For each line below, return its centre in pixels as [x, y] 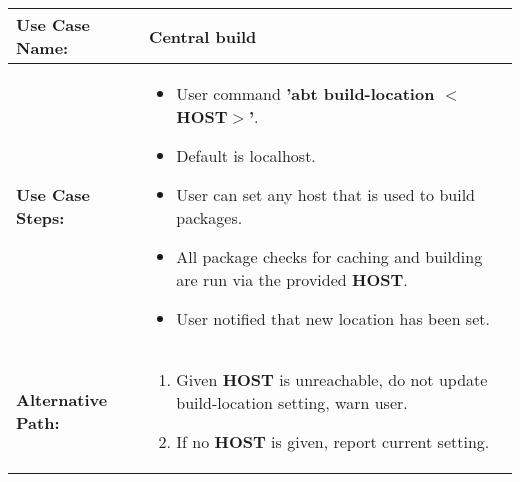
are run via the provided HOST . [292, 279]
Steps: [40, 217]
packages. [209, 217]
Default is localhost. [246, 155]
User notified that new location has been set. [333, 318]
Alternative [62, 399]
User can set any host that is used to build [325, 194]
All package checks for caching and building [329, 256]
